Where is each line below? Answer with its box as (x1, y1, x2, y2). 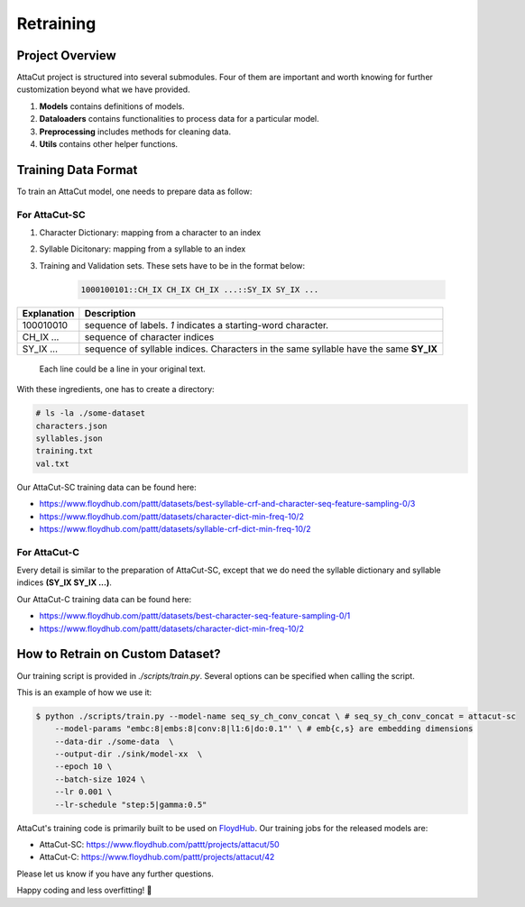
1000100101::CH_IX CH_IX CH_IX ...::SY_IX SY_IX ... (80, 284, 319, 295)
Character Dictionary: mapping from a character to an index (39, 227, 262, 238)
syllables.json (35, 433, 103, 444)
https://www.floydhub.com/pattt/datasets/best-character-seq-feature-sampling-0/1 (39, 610, 351, 621)
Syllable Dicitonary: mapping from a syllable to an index (39, 243, 246, 254)
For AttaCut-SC (16, 208, 86, 221)
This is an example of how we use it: (16, 686, 152, 698)
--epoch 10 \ (54, 762, 113, 772)
